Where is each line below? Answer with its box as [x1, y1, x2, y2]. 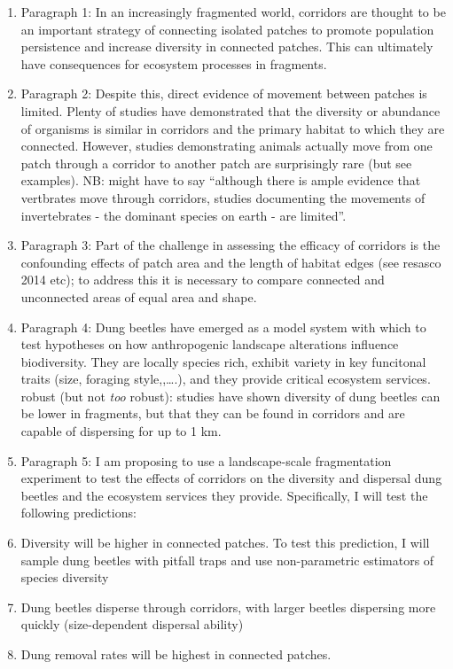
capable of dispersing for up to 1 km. [20, 422, 222, 440]
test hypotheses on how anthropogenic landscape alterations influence [20, 335, 399, 354]
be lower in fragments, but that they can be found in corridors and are [20, 404, 405, 423]
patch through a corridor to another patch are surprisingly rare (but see [20, 153, 412, 172]
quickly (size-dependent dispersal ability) [20, 615, 244, 634]
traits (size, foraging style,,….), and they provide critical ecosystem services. [20, 370, 431, 388]
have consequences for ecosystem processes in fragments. [20, 54, 327, 73]
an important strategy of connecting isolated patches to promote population [20, 19, 434, 38]
